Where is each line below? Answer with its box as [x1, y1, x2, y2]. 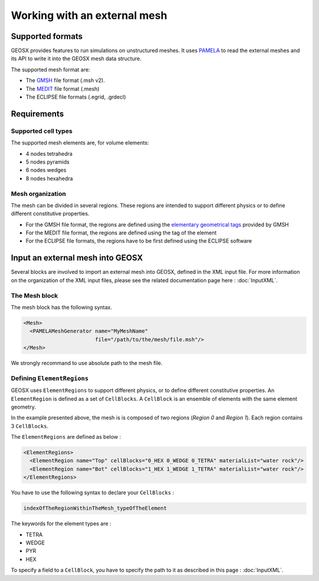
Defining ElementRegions [11, 374, 89, 382]
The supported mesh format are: [11, 66, 90, 73]
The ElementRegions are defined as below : [11, 433, 121, 440]
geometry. [11, 403, 36, 410]
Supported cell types [11, 127, 73, 135]
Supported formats [11, 31, 83, 41]
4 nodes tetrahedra [25, 150, 73, 157]
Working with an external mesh [11, 9, 168, 22]
